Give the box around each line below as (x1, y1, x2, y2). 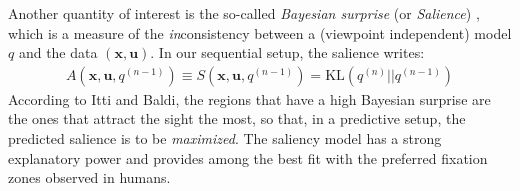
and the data (18, 42, 98, 63)
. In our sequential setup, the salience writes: (150, 42, 425, 63)
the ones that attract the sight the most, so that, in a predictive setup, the (8, 108, 466, 129)
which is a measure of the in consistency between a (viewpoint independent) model (8, 22, 512, 43)
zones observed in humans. (8, 167, 171, 188)
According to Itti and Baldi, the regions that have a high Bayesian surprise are (8, 88, 491, 109)
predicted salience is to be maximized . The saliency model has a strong (8, 128, 442, 148)
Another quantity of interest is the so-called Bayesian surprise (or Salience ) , (8, 3, 480, 23)
